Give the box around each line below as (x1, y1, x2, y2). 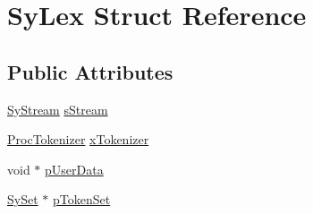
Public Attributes (7, 57, 173, 85)
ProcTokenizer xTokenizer (7, 130, 149, 149)
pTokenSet (52, 190, 111, 209)
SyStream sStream (7, 99, 108, 118)
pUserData (45, 159, 104, 178)
